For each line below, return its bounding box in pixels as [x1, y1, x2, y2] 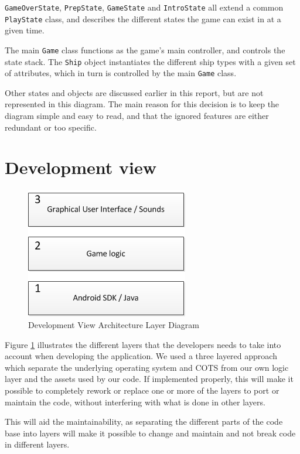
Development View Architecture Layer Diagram [28, 318, 199, 330]
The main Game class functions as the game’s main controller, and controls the [5, 43, 285, 56]
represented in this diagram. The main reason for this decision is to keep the [5, 98, 279, 110]
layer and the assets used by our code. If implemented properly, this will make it [5, 373, 294, 385]
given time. [5, 24, 45, 36]
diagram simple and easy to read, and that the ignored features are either [5, 110, 269, 122]
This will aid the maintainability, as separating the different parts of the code [5, 415, 283, 428]
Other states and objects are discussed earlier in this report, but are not [5, 86, 264, 98]
